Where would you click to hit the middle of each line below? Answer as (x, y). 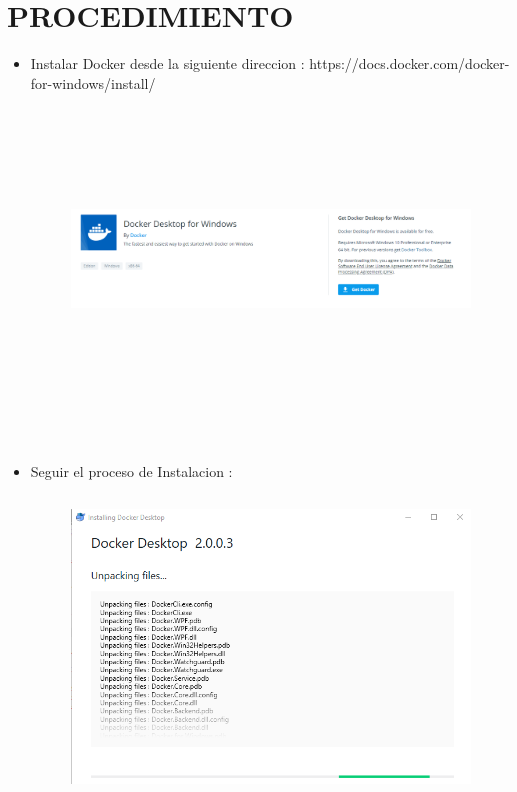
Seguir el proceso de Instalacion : (131, 470)
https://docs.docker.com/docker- (409, 63)
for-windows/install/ (93, 82)
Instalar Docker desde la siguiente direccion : (167, 63)
